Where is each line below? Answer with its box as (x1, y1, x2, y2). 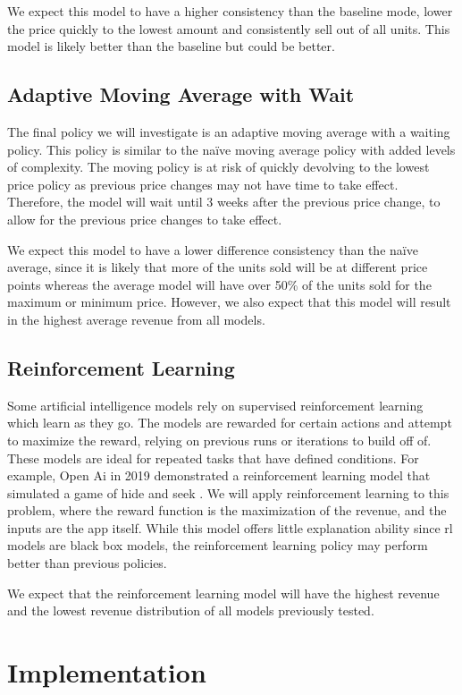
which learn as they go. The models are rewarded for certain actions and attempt (7, 413, 452, 432)
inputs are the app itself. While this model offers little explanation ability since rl (7, 518, 453, 537)
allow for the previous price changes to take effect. (7, 209, 282, 228)
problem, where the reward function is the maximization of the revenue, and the (7, 501, 447, 520)
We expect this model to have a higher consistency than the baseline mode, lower (7, 2, 453, 20)
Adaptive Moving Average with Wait (7, 81, 355, 108)
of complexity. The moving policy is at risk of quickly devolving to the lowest (7, 157, 430, 176)
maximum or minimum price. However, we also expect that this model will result (7, 292, 451, 311)
